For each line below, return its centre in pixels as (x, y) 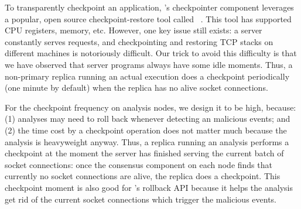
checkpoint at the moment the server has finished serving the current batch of (144, 153)
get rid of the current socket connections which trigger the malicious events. (141, 199)
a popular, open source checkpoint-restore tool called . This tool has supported (148, 18)
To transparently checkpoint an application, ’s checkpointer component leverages (149, 7)
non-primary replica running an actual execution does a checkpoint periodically (147, 76)
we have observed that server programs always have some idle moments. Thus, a (149, 64)
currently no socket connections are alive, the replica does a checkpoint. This (143, 176)
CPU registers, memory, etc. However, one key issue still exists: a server (134, 30)
